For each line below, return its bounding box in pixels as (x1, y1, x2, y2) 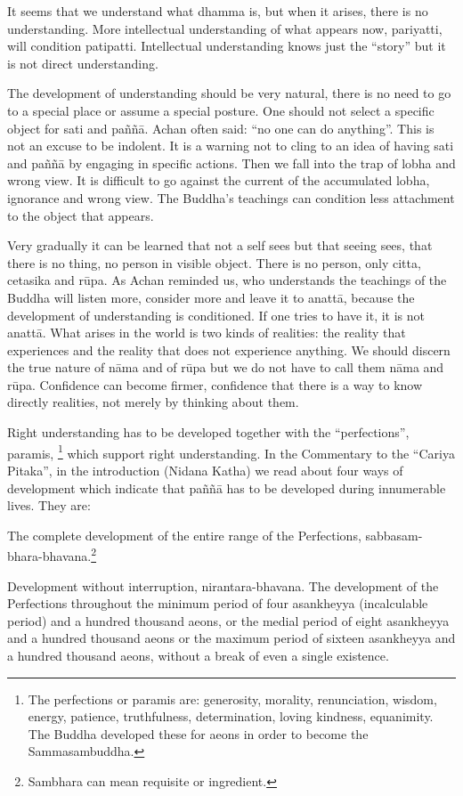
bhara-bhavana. (7, 546, 92, 565)
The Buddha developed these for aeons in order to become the (28, 724, 369, 743)
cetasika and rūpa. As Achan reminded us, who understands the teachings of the (7, 271, 447, 289)
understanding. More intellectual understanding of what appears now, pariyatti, (7, 19, 443, 37)
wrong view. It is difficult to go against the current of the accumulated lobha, (7, 171, 430, 190)
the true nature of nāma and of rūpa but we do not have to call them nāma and (7, 358, 444, 377)
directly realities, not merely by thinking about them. (7, 393, 299, 411)
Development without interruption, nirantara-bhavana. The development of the (7, 576, 439, 595)
